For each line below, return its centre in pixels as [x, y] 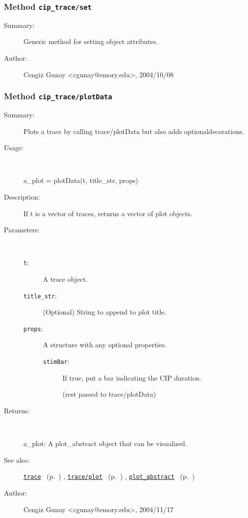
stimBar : [56, 361]
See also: [17, 460]
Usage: [14, 147]
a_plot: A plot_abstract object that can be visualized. [105, 443]
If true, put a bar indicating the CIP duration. [132, 377]
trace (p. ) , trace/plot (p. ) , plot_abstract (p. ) [109, 476]
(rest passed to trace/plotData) [109, 394]
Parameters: [22, 230]
